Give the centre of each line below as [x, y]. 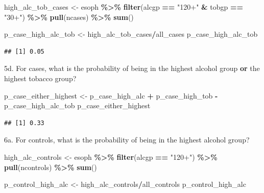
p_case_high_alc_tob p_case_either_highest [77, 105]
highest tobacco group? [40, 78]
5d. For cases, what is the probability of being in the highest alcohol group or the [132, 68]
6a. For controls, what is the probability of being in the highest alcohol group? [127, 140]
